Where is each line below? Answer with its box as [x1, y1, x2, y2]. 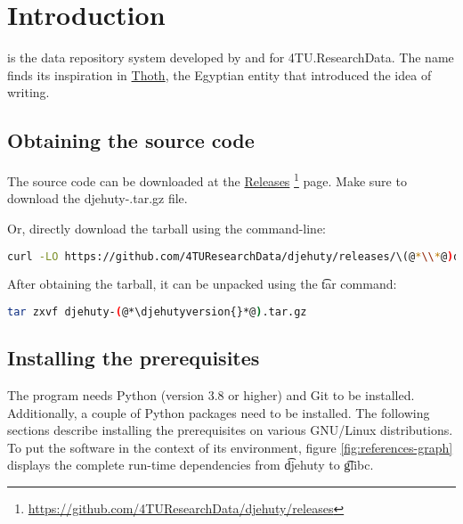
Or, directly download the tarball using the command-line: [7, 218, 327, 237]
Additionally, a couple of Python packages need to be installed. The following [7, 403, 430, 422]
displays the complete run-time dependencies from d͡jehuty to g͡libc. [7, 455, 374, 474]
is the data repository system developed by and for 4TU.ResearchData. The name [7, 48, 454, 67]
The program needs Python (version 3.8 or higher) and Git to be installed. [7, 386, 415, 405]
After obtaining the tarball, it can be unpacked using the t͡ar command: [7, 274, 397, 293]
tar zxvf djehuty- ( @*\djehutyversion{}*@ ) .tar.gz [7, 306, 307, 319]
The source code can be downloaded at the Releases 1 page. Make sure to [7, 169, 407, 190]
